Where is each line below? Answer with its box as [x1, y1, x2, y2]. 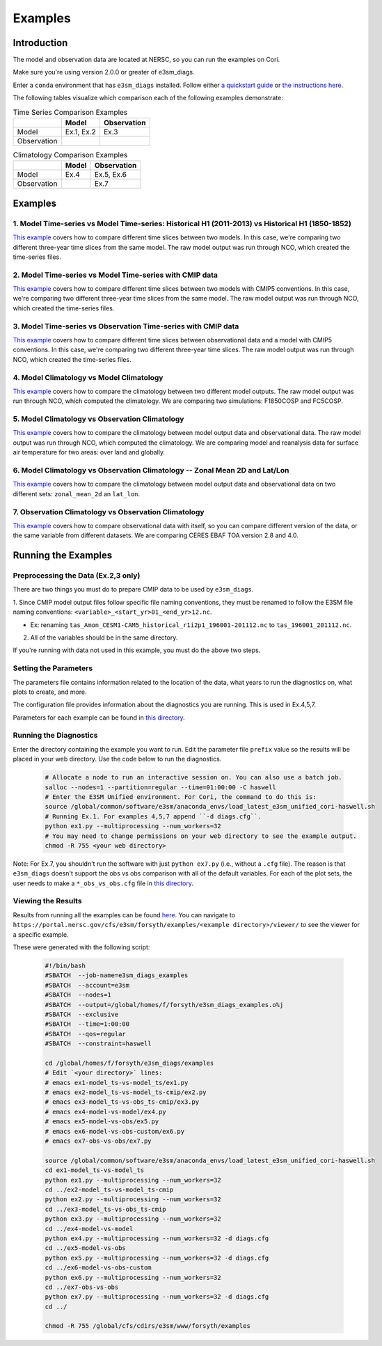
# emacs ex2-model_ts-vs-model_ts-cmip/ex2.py [45, 1088, 207, 1096]
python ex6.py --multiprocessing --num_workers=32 [45, 1274, 222, 1281]
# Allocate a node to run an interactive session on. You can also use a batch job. [45, 773, 342, 782]
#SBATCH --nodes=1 [45, 991, 111, 999]
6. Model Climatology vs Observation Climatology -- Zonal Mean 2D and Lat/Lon [13, 465, 289, 475]
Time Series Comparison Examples [13, 107, 128, 117]
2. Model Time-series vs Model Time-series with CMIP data [13, 270, 218, 280]
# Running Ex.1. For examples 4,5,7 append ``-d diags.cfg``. [45, 812, 262, 821]
